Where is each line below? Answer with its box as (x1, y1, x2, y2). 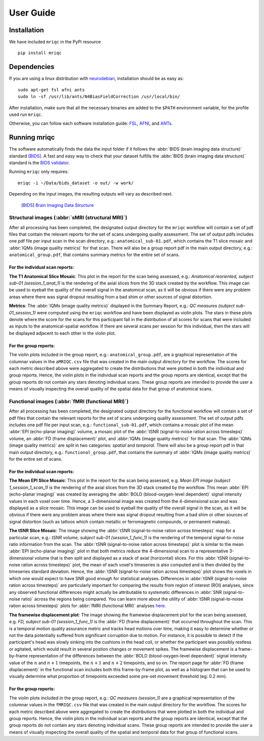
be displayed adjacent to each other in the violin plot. (9, 330, 116, 336)
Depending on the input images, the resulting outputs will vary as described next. (9, 191, 173, 197)
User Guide (9, 7, 56, 18)
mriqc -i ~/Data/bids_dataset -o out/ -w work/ (18, 180, 134, 186)
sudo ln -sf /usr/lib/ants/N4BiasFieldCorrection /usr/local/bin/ (18, 94, 180, 100)
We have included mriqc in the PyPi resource (9, 39, 101, 45)
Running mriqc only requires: (9, 169, 69, 174)
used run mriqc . (9, 111, 43, 117)
